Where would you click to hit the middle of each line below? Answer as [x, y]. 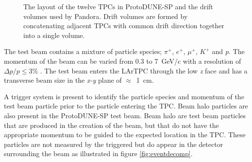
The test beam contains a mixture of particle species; [83, 51]
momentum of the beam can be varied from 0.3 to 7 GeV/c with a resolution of [123, 61]
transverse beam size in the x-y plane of [63, 80]
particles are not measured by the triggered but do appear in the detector [114, 144]
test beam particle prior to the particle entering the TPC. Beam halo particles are [126, 106]
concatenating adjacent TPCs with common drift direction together [124, 26]
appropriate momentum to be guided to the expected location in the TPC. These [125, 135]
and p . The [228, 51]
